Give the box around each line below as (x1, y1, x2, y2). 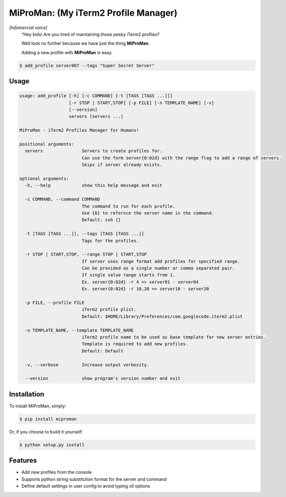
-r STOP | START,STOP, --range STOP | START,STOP (25, 252, 147, 257)
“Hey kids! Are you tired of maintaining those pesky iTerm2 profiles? (21, 31, 160, 37)
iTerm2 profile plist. (81, 307, 136, 312)
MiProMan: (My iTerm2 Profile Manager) (9, 7, 178, 18)
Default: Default (81, 348, 124, 354)
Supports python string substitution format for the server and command (21, 476, 167, 482)
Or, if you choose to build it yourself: (9, 429, 83, 434)
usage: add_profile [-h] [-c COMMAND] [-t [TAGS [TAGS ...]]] (19, 93, 173, 99)
